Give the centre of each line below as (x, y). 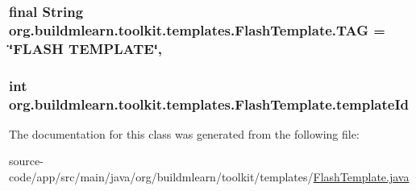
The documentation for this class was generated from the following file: (184, 133)
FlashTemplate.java (361, 177)
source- (26, 161)
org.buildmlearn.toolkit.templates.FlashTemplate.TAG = (197, 29)
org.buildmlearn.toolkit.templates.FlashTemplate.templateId (209, 104)
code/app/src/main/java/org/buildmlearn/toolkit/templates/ (161, 177)
